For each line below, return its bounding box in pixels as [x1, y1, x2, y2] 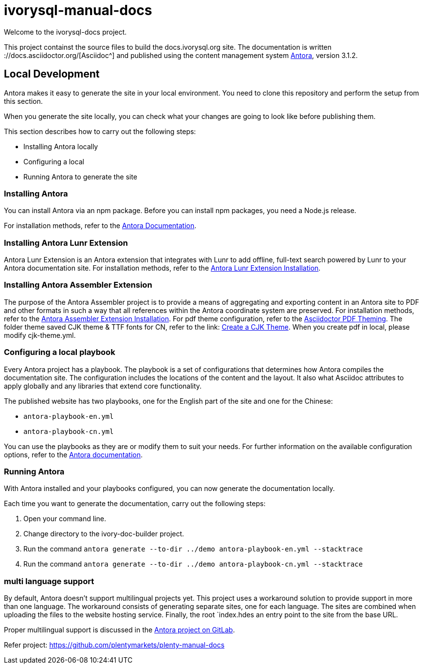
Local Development [4, 68, 100, 80]
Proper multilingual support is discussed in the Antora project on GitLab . [4, 626, 235, 634]
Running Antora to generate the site [23, 172, 137, 181]
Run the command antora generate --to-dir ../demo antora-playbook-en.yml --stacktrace [23, 545, 363, 553]
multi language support [4, 576, 94, 586]
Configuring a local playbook [4, 347, 115, 357]
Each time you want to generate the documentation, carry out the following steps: [4, 499, 266, 508]
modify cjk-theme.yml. [4, 331, 76, 339]
